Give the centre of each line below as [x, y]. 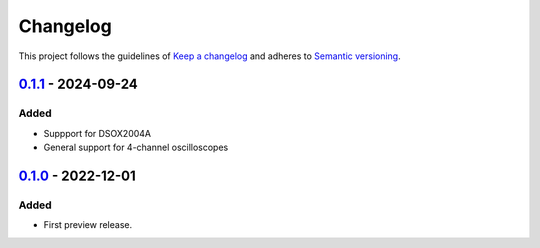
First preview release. [88, 225]
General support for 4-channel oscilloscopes [136, 147]
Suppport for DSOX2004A [97, 133]
